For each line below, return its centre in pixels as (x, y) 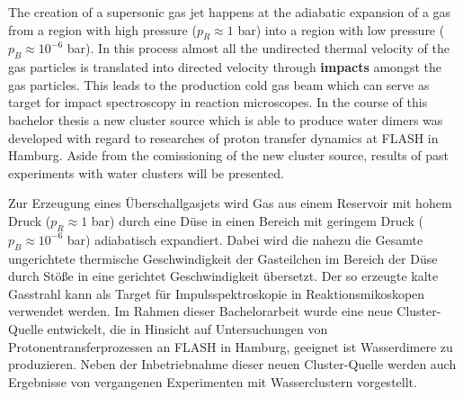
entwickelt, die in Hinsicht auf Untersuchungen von (187, 328)
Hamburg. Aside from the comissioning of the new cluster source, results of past (228, 155)
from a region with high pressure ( (102, 29)
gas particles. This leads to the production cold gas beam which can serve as (219, 84)
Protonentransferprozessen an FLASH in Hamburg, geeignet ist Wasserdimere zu (231, 346)
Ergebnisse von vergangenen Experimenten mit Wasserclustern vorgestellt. (213, 381)
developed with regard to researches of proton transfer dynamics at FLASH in (223, 137)
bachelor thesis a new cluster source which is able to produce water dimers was (226, 119)
